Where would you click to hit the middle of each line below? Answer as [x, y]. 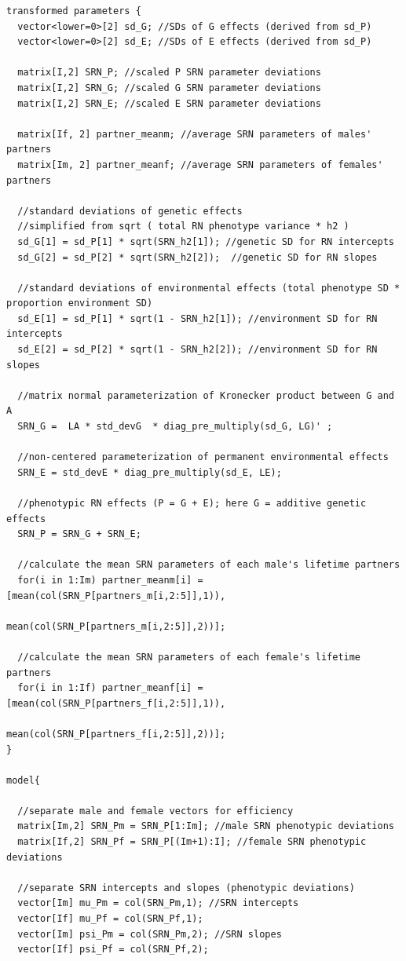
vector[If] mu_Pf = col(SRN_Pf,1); [110, 919]
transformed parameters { [74, 11]
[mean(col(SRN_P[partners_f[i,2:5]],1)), [116, 703]
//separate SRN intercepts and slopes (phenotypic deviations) [186, 888]
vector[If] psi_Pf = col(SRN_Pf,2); [113, 950]
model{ [23, 780]
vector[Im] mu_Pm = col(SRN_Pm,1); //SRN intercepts [158, 903]
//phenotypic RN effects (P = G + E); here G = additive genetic [192, 503]
